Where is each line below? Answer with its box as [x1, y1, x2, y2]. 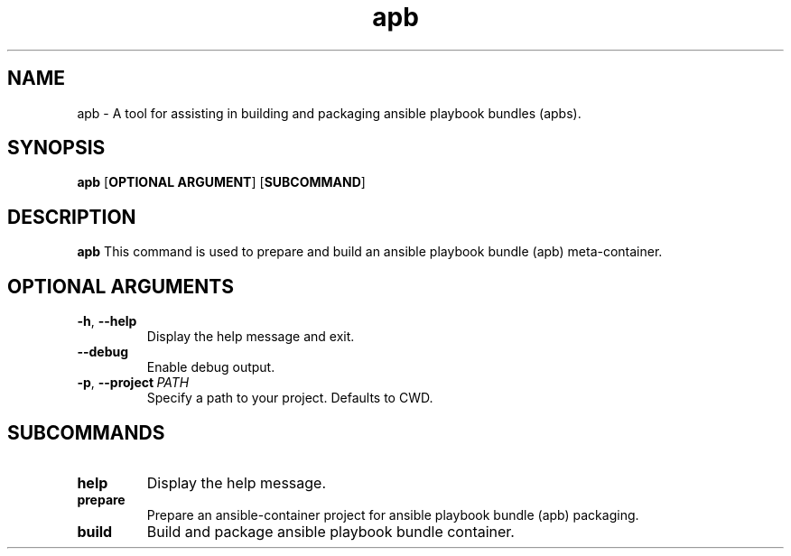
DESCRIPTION [7, 205, 136, 228]
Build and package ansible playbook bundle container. [146, 522, 515, 541]
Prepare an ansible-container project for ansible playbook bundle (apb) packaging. [146, 506, 639, 523]
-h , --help [77, 313, 137, 329]
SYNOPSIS [7, 136, 106, 160]
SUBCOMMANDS [7, 421, 165, 444]
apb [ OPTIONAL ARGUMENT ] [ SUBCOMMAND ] [77, 174, 366, 190]
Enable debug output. [146, 359, 275, 375]
